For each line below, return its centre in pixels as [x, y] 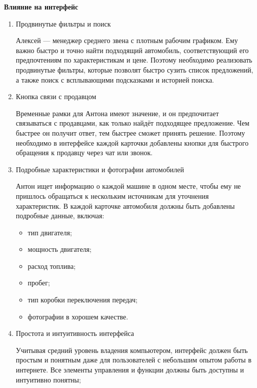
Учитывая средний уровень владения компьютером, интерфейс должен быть [132, 350]
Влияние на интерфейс [41, 7]
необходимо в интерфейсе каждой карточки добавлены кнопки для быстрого [132, 142]
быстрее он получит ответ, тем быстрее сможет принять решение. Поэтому [130, 132]
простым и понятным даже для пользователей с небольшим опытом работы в [133, 360]
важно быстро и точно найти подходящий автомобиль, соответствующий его [132, 50]
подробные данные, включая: [60, 216]
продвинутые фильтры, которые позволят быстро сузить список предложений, [134, 69]
